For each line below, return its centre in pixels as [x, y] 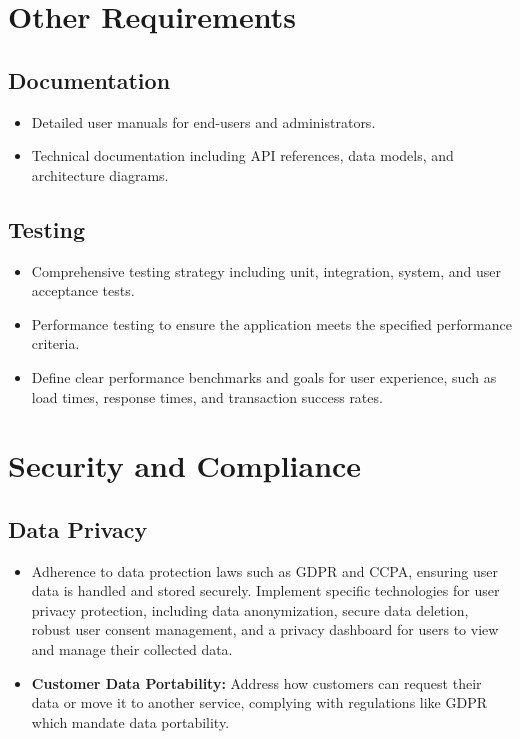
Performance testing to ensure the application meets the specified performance [271, 323]
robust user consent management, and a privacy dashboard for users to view [265, 629]
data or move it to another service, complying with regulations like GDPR [259, 702]
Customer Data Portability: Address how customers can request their [256, 682]
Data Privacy [78, 528]
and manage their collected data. [132, 649]
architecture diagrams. [100, 174]
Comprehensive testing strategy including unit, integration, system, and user [266, 270]
